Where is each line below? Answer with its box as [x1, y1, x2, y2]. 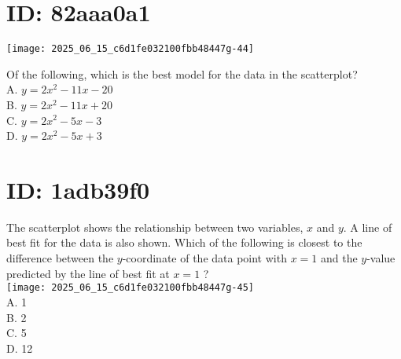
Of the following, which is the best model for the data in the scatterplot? [6, 65, 358, 82]
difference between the [6, 250, 114, 266]
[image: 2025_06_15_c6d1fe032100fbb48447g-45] [6, 282, 254, 294]
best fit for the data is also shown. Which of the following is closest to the [6, 234, 362, 251]
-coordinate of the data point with [122, 250, 287, 266]
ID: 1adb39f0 [6, 173, 150, 205]
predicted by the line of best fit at [6, 265, 170, 281]
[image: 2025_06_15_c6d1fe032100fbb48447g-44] [6, 43, 254, 55]
